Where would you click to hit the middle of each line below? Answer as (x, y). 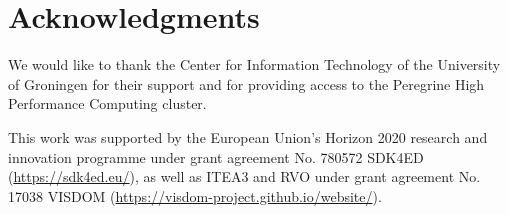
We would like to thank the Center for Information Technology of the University (254, 64)
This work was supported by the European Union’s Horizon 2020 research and (248, 136)
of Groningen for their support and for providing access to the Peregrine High (246, 83)
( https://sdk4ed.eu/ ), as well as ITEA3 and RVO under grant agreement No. (244, 176)
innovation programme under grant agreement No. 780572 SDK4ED (216, 156)
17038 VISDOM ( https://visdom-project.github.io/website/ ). (195, 195)
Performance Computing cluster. (107, 103)
